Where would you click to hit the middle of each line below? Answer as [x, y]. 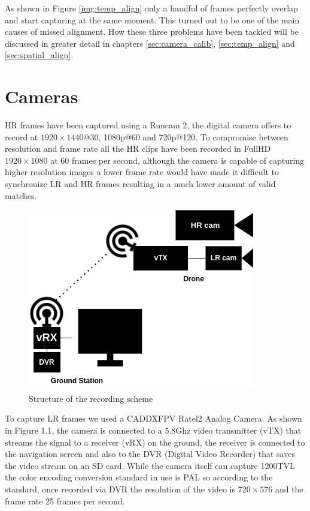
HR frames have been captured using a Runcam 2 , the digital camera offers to [148, 125]
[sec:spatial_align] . [39, 55]
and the [289, 489]
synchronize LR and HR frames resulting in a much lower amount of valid [140, 184]
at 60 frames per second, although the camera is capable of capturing [177, 160]
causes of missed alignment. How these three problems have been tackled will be [152, 31]
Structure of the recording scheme [91, 398]
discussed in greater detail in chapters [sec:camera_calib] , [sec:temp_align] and [150, 43]
